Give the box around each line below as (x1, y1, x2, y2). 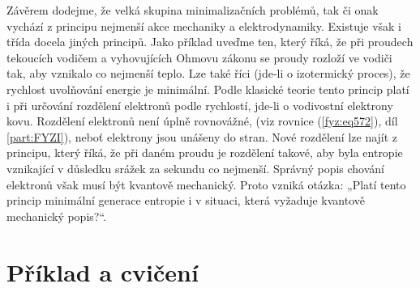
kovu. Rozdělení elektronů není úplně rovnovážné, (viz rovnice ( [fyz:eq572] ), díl (6, 112, 398, 129)
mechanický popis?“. (6, 207, 106, 224)
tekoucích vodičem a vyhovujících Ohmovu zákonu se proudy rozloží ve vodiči (6, 49, 392, 66)
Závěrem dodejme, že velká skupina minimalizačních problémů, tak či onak (6, 2, 379, 18)
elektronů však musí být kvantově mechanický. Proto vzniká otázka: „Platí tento (6, 176, 406, 193)
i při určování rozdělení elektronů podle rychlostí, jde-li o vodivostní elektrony (6, 96, 393, 113)
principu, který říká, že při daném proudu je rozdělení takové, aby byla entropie (6, 144, 403, 161)
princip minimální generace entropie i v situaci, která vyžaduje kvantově (6, 192, 366, 209)
